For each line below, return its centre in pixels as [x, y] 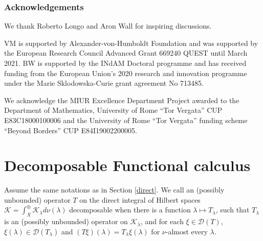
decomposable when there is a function [130, 210]
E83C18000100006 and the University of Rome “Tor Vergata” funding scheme [126, 120]
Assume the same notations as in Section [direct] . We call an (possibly [114, 190]
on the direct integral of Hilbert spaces [140, 199]
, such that [233, 210]
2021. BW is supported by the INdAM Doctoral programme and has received [125, 63]
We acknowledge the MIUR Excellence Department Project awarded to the [122, 100]
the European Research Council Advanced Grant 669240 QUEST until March [126, 53]
